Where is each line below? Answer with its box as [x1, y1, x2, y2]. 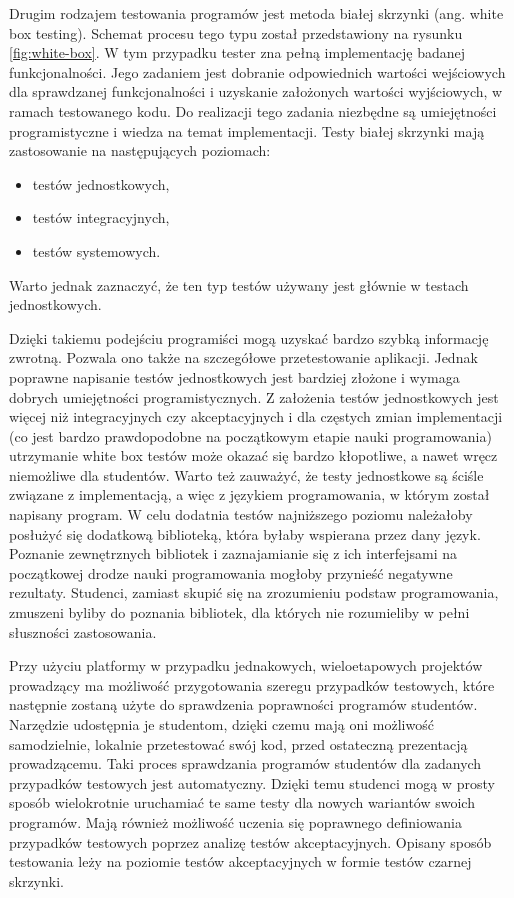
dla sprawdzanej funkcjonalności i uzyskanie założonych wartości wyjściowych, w [9, 81, 503, 102]
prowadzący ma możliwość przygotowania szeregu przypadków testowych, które [9, 674, 495, 695]
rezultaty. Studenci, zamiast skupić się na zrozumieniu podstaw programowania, [9, 582, 499, 603]
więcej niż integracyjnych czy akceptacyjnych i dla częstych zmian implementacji [9, 406, 503, 427]
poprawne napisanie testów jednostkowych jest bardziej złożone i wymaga [9, 366, 460, 387]
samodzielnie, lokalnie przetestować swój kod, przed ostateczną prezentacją [9, 733, 468, 754]
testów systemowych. [32, 240, 161, 261]
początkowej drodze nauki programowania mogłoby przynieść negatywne [9, 562, 453, 583]
